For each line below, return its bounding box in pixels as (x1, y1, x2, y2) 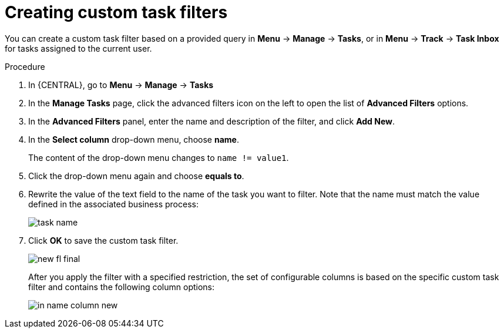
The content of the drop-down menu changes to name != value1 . (28, 152, 289, 163)
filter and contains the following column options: (28, 281, 215, 292)
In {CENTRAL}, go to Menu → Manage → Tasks (28, 79, 214, 90)
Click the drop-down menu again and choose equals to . (28, 170, 244, 181)
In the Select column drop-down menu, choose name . (28, 134, 239, 144)
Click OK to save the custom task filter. (28, 235, 179, 245)
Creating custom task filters (5, 2, 228, 22)
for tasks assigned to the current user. (5, 43, 152, 53)
